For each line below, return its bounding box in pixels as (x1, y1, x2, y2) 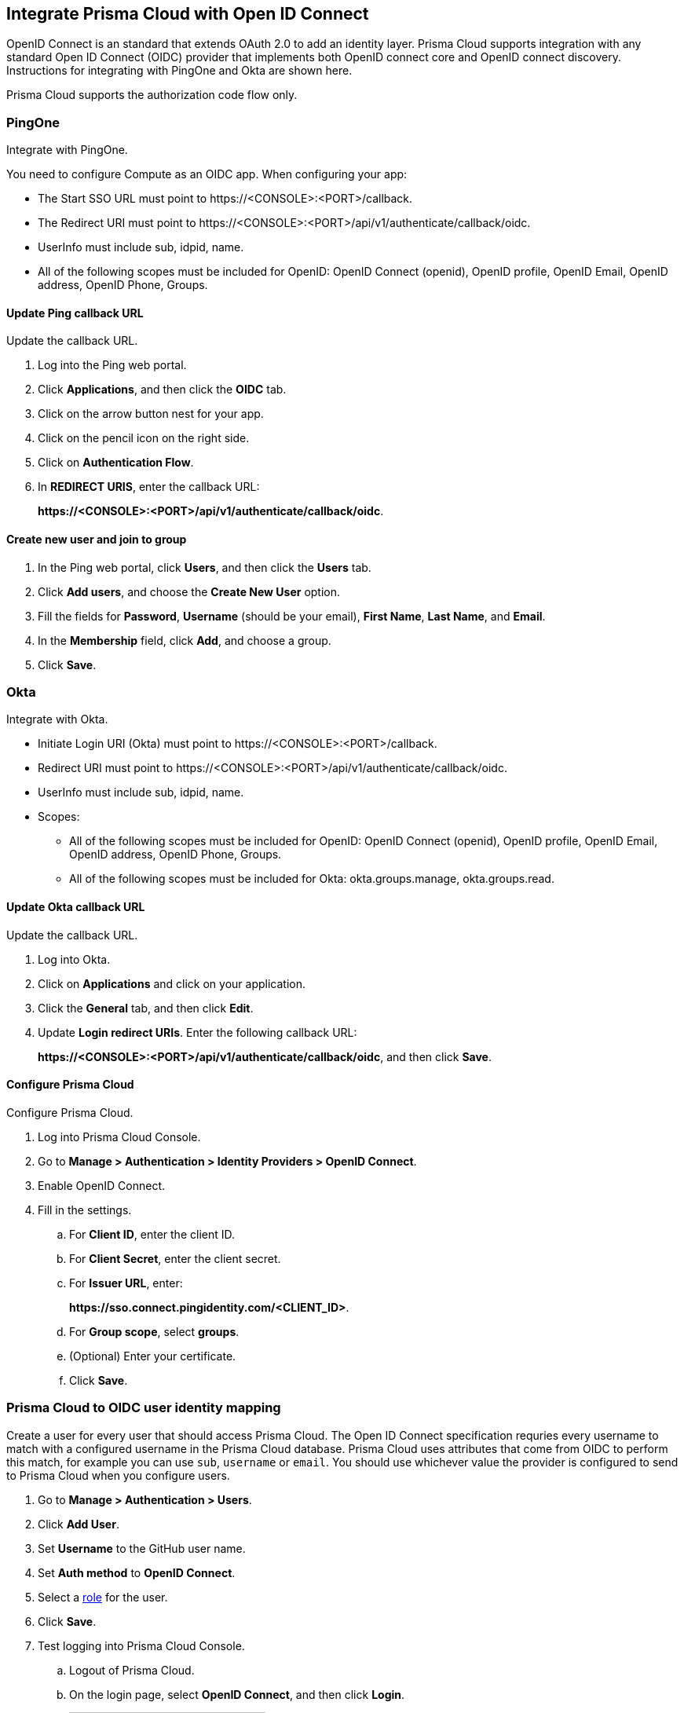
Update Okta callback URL (6, 899, 145, 913)
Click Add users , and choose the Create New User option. (38, 584, 341, 598)
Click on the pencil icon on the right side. (38, 431, 250, 445)
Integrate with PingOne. (6, 143, 128, 157)
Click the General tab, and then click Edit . (38, 1001, 254, 1015)
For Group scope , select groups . (69, 1324, 240, 1338)
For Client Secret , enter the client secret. (69, 1251, 281, 1265)
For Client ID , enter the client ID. (69, 1227, 235, 1241)
